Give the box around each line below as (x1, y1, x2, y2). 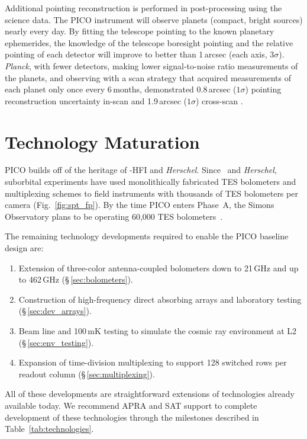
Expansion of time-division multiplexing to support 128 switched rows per (18, 356, 287, 368)
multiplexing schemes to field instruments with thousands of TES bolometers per (5, 187, 298, 199)
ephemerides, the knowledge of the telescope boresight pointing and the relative (5, 36, 293, 49)
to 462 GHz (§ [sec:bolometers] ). (18, 273, 133, 286)
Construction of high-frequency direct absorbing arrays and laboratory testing (18, 293, 302, 305)
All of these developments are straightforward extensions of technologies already (5, 387, 295, 400)
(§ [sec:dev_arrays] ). (18, 305, 92, 317)
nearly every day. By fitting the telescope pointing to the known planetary (5, 25, 274, 37)
